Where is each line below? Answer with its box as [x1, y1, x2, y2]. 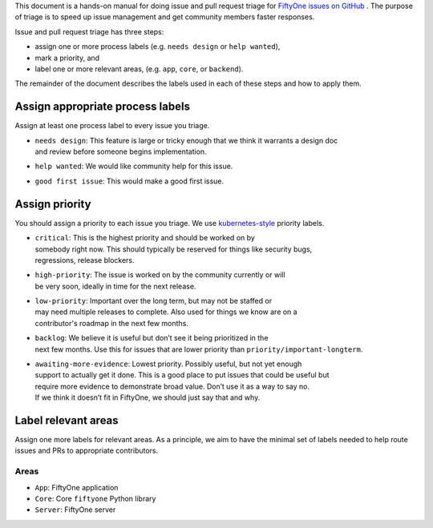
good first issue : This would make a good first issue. [34, 176, 225, 186]
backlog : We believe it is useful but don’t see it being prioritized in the [34, 333, 269, 343]
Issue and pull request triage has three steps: [14, 26, 164, 36]
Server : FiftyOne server [34, 505, 116, 514]
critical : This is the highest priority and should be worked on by [34, 233, 256, 243]
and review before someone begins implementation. [34, 147, 208, 156]
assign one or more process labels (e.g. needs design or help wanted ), [34, 42, 281, 51]
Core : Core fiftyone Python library [34, 494, 156, 504]
